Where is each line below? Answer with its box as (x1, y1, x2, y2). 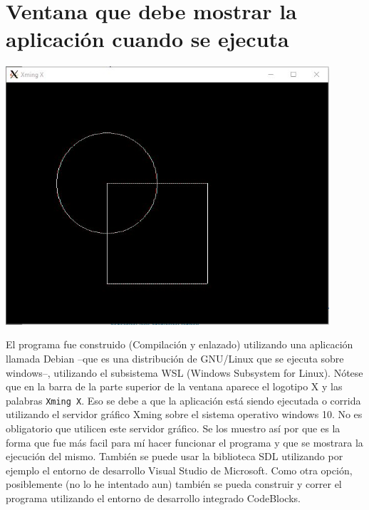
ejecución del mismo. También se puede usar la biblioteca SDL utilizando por (6, 449, 343, 464)
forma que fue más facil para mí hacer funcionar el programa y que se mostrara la (6, 434, 363, 449)
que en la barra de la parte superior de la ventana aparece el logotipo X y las (6, 379, 343, 394)
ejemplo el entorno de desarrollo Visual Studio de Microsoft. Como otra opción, (6, 462, 353, 477)
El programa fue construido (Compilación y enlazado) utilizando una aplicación (6, 337, 353, 352)
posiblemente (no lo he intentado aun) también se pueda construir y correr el (6, 477, 342, 491)
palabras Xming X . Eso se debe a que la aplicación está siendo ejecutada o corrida (6, 392, 361, 407)
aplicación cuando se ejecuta (6, 24, 289, 53)
